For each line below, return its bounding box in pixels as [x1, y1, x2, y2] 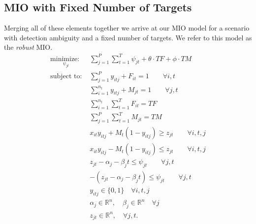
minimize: [50, 55, 80, 63]
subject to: [50, 73, 82, 80]
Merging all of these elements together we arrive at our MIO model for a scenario [4, 23, 250, 33]
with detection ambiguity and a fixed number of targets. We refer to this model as [4, 32, 252, 42]
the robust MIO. [4, 42, 53, 52]
